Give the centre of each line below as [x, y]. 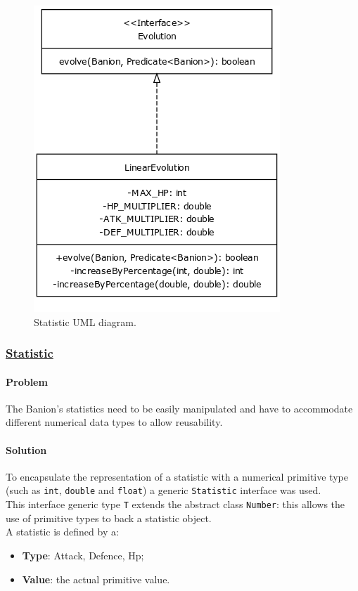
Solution [26, 449]
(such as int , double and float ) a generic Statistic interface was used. [164, 490]
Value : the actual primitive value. [96, 579]
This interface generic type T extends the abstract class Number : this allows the [175, 504]
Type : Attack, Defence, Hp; [83, 555]
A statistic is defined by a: [62, 532]
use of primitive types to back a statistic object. [109, 518]
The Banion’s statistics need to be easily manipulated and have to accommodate [179, 408]
